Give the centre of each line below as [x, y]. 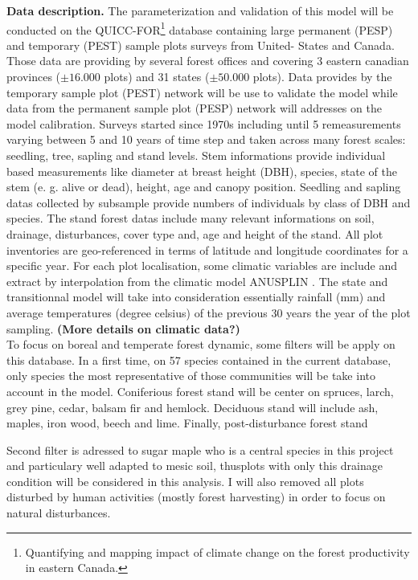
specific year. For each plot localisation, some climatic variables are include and [202, 265]
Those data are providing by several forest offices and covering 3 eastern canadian [208, 61]
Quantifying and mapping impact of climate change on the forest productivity [217, 551]
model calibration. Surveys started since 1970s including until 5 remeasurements [204, 123]
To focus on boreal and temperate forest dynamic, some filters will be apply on [201, 344]
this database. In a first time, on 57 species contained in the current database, [199, 359]
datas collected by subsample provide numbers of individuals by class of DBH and [209, 202]
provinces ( [34, 77]
